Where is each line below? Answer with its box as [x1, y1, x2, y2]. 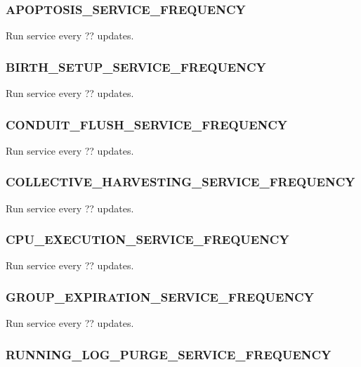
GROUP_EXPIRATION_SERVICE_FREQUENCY [6, 288, 314, 305]
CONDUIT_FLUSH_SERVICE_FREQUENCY [6, 115, 288, 133]
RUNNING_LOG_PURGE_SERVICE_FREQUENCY [6, 345, 332, 363]
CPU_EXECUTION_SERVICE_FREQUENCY [6, 231, 289, 248]
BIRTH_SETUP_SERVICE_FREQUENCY [6, 58, 266, 75]
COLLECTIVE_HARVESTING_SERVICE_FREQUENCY [6, 173, 355, 191]
